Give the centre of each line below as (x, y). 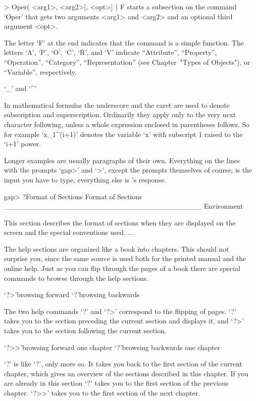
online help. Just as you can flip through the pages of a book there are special (122, 268)
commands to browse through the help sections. (76, 278)
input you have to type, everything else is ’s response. (85, 179)
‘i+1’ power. (23, 144)
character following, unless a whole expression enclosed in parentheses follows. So (127, 124)
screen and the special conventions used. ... (69, 232)
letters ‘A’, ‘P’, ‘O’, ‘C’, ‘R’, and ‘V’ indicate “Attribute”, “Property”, (110, 52)
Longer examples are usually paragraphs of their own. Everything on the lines (122, 160)
